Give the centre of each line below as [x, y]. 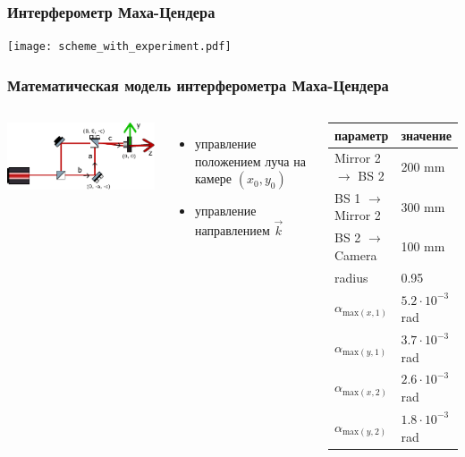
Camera [355, 254]
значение [426, 135]
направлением [232, 230]
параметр [361, 135]
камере [213, 178]
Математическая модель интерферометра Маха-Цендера [198, 85]
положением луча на [250, 161]
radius [351, 277]
